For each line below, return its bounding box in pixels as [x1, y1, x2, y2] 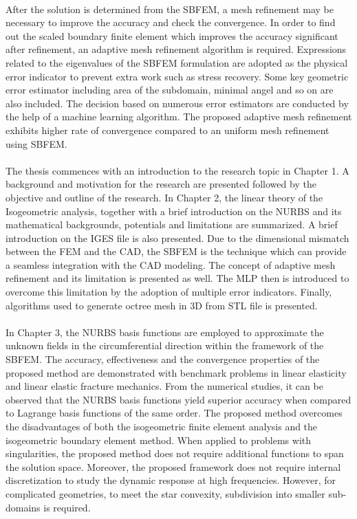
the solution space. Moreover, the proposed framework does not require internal [6, 459, 341, 474]
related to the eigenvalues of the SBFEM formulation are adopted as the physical [6, 55, 348, 69]
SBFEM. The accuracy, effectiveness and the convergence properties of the [6, 352, 320, 366]
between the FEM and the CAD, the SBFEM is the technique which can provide [6, 244, 347, 258]
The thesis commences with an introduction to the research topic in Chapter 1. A [6, 163, 349, 177]
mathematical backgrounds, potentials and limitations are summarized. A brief [6, 217, 338, 232]
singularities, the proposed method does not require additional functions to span [6, 446, 344, 461]
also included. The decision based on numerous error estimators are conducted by [6, 96, 349, 110]
